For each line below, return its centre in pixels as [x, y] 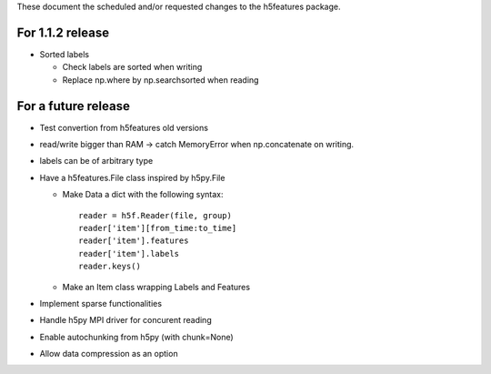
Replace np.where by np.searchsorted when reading [160, 80]
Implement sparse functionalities [101, 303]
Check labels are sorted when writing [132, 67]
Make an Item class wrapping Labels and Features [156, 287]
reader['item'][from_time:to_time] [158, 228]
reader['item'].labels [129, 253]
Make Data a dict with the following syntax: [143, 195]
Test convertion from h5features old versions [124, 127]
